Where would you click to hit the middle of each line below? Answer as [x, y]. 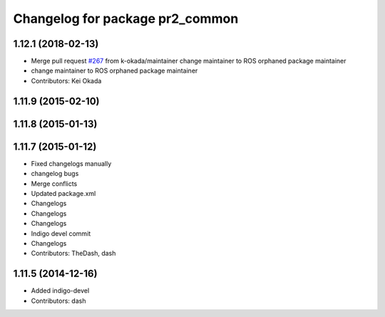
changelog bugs [55, 174]
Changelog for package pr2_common [126, 19]
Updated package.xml [63, 193]
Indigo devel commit [61, 233]
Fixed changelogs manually [71, 163]
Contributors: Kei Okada [66, 80]
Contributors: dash [58, 301]
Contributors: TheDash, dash [73, 254]
